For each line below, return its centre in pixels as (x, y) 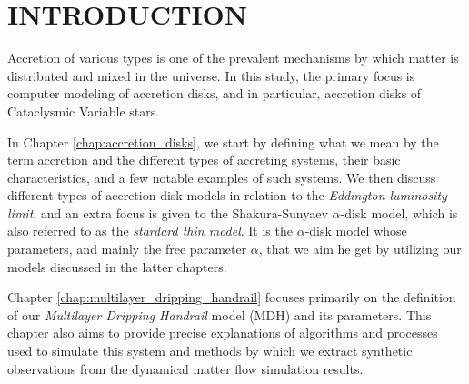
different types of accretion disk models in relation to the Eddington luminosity (227, 195)
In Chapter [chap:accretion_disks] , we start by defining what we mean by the (223, 141)
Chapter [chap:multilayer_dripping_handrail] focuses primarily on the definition (232, 297)
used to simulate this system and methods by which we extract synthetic (210, 351)
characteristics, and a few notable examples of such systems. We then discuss (222, 177)
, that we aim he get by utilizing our (360, 249)
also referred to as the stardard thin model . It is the (150, 231)
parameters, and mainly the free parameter (127, 249)
